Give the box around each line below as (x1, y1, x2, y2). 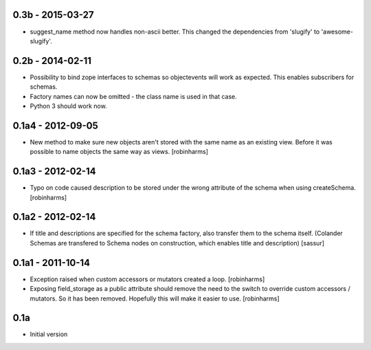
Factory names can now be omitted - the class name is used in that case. (30, 92, 237, 100)
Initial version (30, 330, 68, 338)
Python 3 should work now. (30, 102, 107, 110)
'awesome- (321, 28, 354, 36)
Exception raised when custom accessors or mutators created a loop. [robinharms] (30, 275, 265, 283)
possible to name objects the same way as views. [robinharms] (30, 148, 209, 156)
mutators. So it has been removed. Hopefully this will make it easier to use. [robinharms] (30, 294, 280, 303)
